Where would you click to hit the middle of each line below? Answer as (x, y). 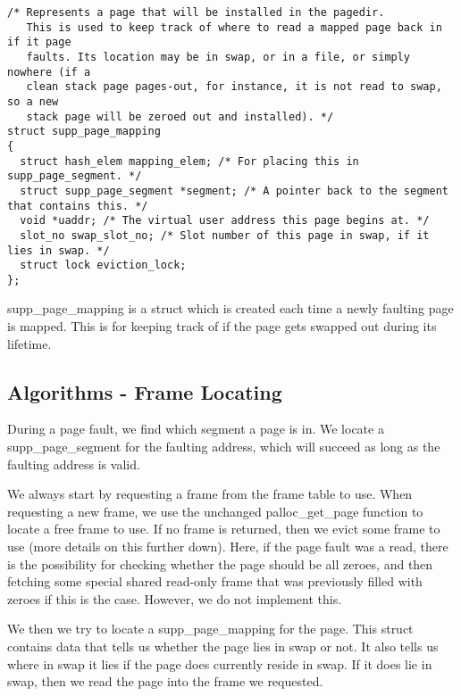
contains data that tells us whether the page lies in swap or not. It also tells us (223, 646)
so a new (33, 101)
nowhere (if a (49, 72)
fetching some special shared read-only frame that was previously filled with (215, 581)
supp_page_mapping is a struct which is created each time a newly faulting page (230, 308)
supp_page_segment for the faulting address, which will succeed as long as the (224, 447)
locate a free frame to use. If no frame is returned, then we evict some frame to (224, 529)
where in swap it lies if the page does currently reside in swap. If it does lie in (220, 663)
